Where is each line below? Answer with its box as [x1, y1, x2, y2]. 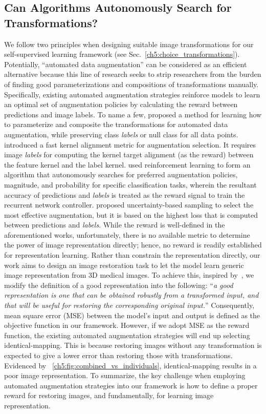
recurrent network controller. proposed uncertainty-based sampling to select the [4, 199, 254, 210]
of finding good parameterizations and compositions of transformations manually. [4, 78, 259, 89]
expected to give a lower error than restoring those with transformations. [4, 350, 233, 360]
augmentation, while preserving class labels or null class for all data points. [4, 129, 238, 139]
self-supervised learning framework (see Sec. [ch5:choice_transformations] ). [4, 49, 240, 59]
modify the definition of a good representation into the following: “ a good [4, 279, 233, 290]
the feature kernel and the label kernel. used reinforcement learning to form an [4, 159, 251, 170]
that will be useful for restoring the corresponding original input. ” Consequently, [4, 300, 255, 310]
